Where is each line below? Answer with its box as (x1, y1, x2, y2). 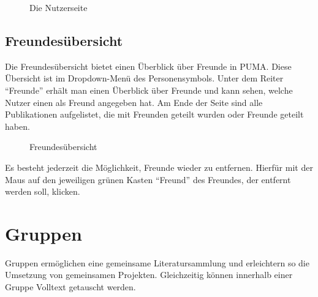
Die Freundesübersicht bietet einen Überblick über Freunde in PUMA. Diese (5, 59, 292, 72)
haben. (5, 119, 30, 132)
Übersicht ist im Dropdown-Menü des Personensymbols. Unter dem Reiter (5, 72, 284, 85)
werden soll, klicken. (5, 185, 80, 198)
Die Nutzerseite (29, 1, 88, 13)
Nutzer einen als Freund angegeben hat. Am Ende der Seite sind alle (5, 96, 263, 108)
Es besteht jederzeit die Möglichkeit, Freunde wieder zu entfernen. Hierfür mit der (5, 160, 313, 173)
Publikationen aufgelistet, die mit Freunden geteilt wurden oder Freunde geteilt (5, 108, 304, 121)
